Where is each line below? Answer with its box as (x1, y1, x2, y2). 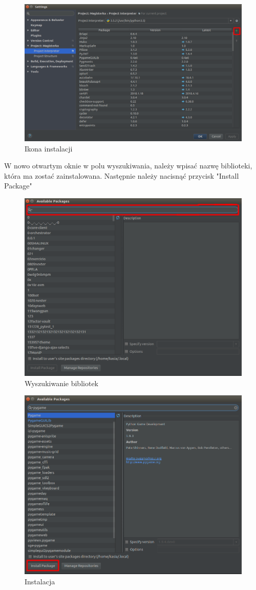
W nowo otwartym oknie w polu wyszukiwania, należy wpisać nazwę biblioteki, (4, 160, 252, 171)
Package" (4, 180, 32, 191)
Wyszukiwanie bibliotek (25, 377, 98, 388)
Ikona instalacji (25, 143, 73, 154)
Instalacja (25, 576, 55, 586)
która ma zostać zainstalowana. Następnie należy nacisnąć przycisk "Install (4, 170, 239, 181)
